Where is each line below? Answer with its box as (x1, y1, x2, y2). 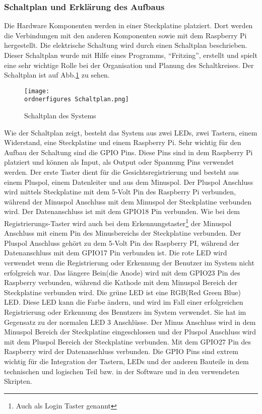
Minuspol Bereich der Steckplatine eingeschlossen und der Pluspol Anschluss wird (4, 326, 256, 337)
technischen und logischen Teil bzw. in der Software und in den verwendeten (4, 366, 239, 376)
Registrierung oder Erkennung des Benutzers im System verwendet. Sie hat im (4, 307, 246, 317)
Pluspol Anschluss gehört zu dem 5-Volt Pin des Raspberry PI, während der (4, 237, 239, 248)
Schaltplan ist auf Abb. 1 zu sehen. (4, 70, 110, 80)
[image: (24, 87, 50, 95)
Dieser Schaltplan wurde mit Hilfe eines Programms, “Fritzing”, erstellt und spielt (4, 50, 257, 60)
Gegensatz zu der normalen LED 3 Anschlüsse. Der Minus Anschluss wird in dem (4, 316, 256, 327)
